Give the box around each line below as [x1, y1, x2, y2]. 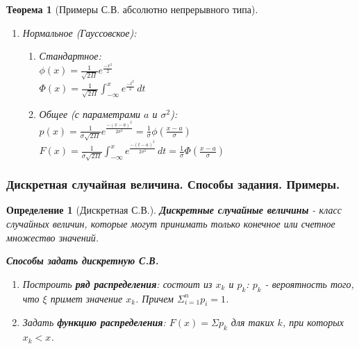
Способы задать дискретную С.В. [6, 253, 159, 268]
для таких [231, 315, 274, 330]
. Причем [135, 291, 174, 305]
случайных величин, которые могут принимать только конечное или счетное [6, 216, 335, 230]
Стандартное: [39, 49, 101, 63]
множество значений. [6, 230, 99, 244]
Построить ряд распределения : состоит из [22, 276, 212, 291]
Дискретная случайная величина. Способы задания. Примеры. [6, 176, 340, 193]
